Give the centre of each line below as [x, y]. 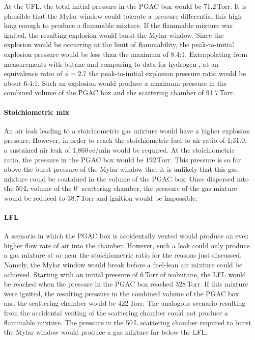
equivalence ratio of [33, 73]
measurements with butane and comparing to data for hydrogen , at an [111, 64]
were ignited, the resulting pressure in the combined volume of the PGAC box [122, 293]
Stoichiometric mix [37, 112]
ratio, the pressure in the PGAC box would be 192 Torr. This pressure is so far [123, 159]
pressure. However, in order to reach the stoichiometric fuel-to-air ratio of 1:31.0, [126, 140]
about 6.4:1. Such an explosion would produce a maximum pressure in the [115, 83]
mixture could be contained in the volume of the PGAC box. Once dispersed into [126, 178]
